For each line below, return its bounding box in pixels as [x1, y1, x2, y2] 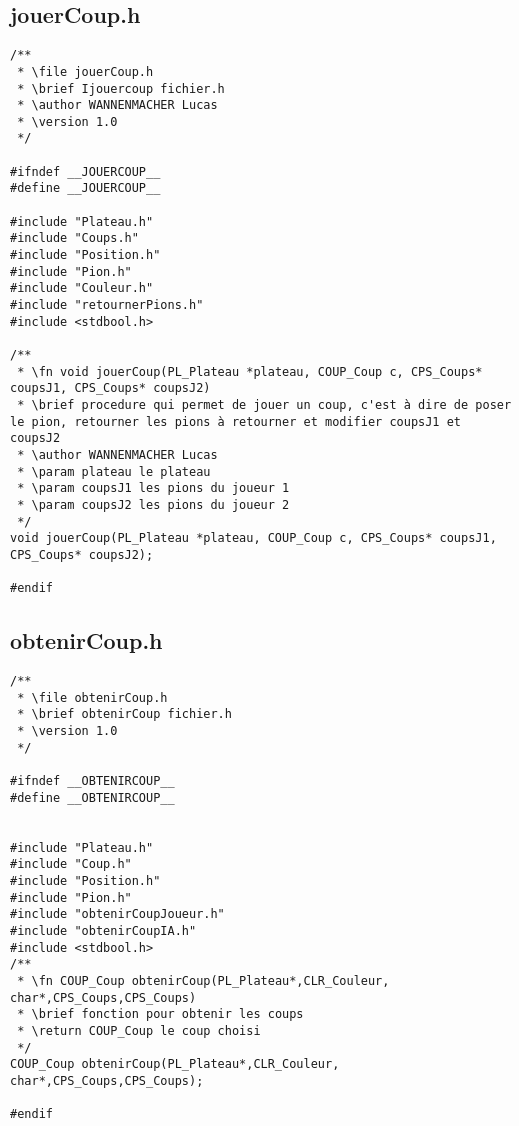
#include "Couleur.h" [10, 281, 154, 296]
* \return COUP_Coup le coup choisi [17, 1023, 261, 1038]
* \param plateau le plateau [17, 464, 211, 479]
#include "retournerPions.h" [10, 298, 204, 313]
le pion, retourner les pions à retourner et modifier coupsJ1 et [10, 414, 462, 429]
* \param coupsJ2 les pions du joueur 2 [17, 497, 290, 512]
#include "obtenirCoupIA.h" [10, 923, 197, 938]
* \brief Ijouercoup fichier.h [17, 81, 225, 96]
